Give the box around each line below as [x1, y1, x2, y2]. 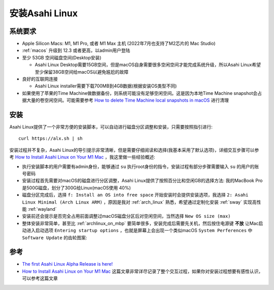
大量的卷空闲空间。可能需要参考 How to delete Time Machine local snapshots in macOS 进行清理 [26, 97, 229, 104]
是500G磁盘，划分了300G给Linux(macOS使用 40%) [22, 184, 131, 190]
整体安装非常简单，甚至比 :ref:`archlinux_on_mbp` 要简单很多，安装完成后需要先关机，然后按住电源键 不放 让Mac [22, 220, 259, 226]
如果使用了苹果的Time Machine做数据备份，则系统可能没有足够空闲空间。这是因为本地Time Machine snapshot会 [22, 90, 258, 96]
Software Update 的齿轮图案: [22, 234, 87, 241]
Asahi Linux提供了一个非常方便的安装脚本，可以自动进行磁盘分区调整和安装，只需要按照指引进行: [9, 124, 213, 130]
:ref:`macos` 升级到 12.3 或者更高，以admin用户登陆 [22, 47, 130, 53]
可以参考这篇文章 [22, 275, 58, 281]
